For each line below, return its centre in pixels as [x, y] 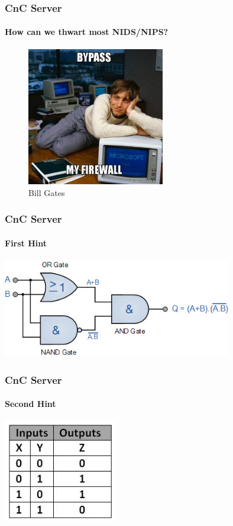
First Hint [26, 243]
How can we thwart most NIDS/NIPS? [87, 32]
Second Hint [30, 404]
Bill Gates [47, 192]
